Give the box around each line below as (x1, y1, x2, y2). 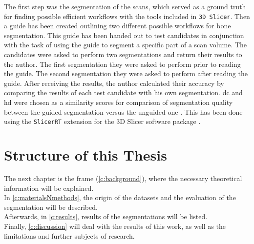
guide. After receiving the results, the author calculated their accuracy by (4, 78, 224, 88)
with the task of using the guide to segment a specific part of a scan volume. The (4, 40, 247, 50)
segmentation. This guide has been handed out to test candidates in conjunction (4, 30, 244, 40)
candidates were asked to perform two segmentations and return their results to (4, 49, 242, 60)
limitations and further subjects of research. (4, 230, 135, 241)
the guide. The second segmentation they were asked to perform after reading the (4, 68, 248, 79)
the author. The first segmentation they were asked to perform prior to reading (4, 59, 241, 69)
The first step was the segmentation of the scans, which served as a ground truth (4, 1, 246, 11)
